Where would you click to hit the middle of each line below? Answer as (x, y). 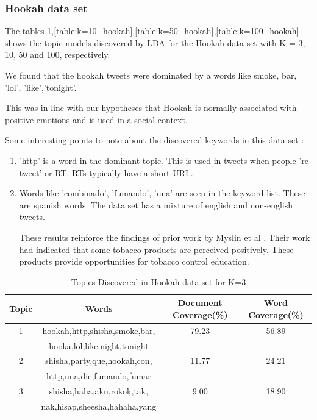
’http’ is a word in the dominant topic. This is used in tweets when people (158, 160)
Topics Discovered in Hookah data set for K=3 (158, 281)
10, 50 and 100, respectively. (58, 55)
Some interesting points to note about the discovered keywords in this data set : (155, 140)
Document (200, 303)
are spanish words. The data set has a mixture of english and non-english (156, 205)
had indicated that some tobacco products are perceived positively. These (156, 249)
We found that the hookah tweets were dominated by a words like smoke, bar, (151, 75)
